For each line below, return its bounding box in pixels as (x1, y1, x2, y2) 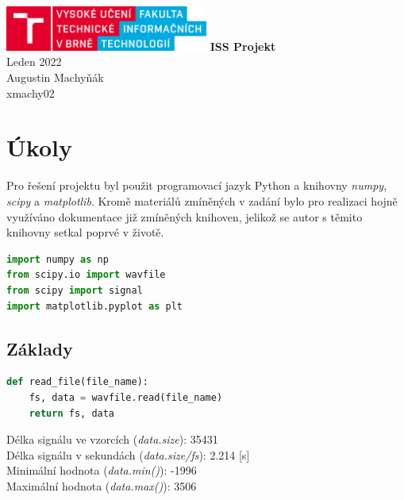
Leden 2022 (6, 53, 62, 70)
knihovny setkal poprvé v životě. (6, 224, 164, 240)
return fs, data (29, 407, 115, 419)
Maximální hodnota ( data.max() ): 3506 (6, 477, 197, 494)
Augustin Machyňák (6, 69, 104, 86)
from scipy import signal (6, 284, 143, 296)
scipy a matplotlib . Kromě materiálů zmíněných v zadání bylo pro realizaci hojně (6, 192, 398, 209)
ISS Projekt (210, 37, 276, 54)
